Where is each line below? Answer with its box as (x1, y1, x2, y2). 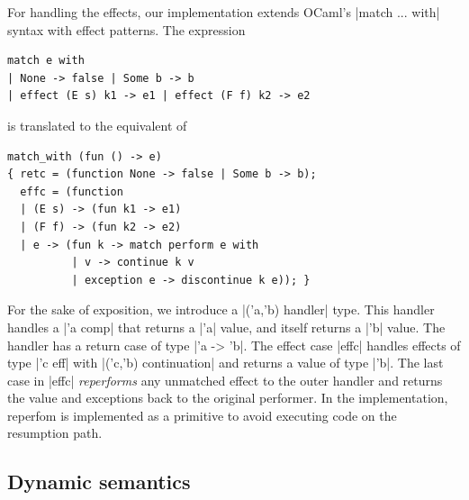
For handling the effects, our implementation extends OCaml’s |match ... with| (7, 3, 440, 21)
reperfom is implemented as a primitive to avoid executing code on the (7, 405, 397, 424)
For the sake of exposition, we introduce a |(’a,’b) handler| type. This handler (7, 300, 435, 319)
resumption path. (7, 423, 103, 442)
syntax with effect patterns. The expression (7, 20, 246, 39)
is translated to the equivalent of (7, 115, 187, 134)
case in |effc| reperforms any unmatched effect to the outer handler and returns (7, 370, 443, 389)
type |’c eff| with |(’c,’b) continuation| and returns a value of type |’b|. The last (7, 353, 444, 372)
